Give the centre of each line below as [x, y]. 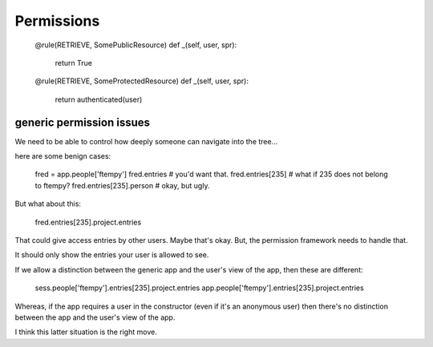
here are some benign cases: [63, 156]
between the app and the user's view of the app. [95, 317]
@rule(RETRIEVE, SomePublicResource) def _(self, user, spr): [136, 45]
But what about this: [48, 204]
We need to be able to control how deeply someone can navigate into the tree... [146, 141]
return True [73, 63]
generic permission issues [83, 122]
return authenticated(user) [99, 99]
